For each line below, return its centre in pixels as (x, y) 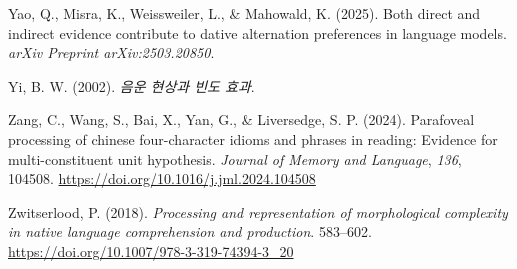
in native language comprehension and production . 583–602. (190, 231)
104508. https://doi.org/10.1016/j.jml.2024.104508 (162, 178)
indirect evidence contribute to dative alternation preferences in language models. (257, 32)
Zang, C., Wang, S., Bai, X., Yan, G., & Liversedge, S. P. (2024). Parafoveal (241, 119)
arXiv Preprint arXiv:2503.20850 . (111, 52)
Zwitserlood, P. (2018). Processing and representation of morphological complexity (258, 211)
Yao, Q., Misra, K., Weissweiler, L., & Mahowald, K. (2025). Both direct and (244, 13)
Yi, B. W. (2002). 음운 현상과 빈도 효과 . (131, 85)
